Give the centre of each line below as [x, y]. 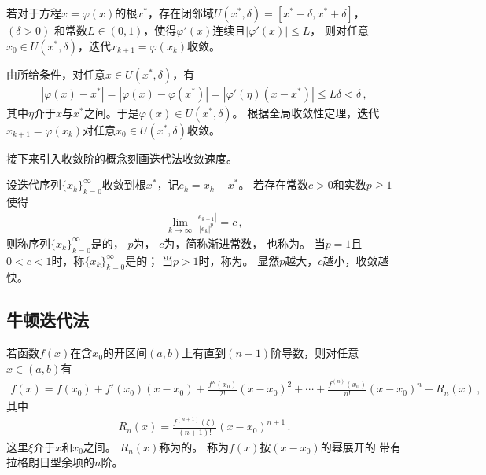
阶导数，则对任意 [315, 353]
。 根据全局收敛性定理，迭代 [306, 112]
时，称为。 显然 [239, 260]
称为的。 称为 [194, 446]
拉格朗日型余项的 [50, 462]
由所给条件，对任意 [56, 74]
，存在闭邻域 [181, 13]
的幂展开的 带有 [361, 446]
